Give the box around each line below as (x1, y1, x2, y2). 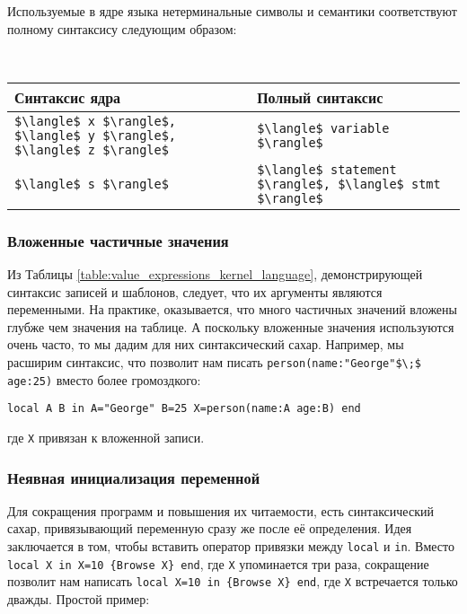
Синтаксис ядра (14, 86, 121, 108)
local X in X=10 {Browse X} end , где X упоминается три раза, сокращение (7, 554, 429, 573)
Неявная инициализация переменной (7, 466, 260, 488)
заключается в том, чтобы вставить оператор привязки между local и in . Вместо (7, 537, 455, 555)
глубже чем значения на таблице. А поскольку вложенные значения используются (7, 317, 454, 336)
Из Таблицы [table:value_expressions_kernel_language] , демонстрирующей (7, 265, 423, 283)
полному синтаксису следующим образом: (7, 19, 237, 38)
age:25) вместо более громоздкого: (7, 370, 201, 389)
